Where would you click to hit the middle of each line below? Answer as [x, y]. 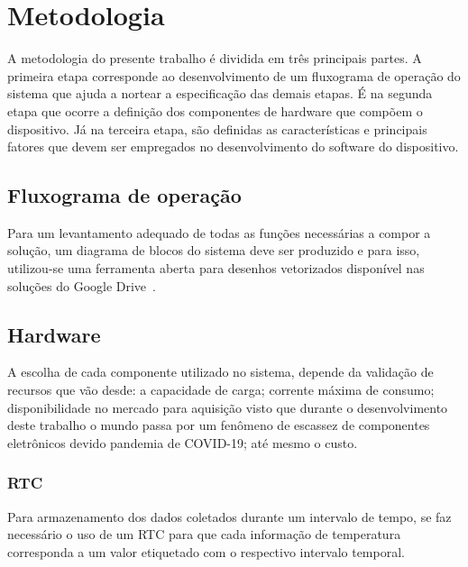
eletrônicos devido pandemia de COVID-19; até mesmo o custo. [183, 442]
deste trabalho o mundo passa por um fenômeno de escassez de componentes [219, 425]
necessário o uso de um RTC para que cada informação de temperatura [204, 534]
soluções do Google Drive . [82, 285]
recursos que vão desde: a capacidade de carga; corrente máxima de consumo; [221, 390]
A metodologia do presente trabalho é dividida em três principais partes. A [215, 58]
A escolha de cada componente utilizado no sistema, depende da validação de [220, 372]
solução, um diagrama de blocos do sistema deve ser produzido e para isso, [214, 250]
